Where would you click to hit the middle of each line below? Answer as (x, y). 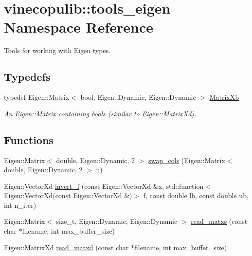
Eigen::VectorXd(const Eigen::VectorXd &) (68, 195)
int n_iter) (20, 205)
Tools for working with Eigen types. (57, 50)
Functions (29, 139)
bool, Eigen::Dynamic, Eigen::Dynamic (138, 97)
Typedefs (27, 77)
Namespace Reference (79, 27)
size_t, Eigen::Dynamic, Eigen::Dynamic (117, 221)
